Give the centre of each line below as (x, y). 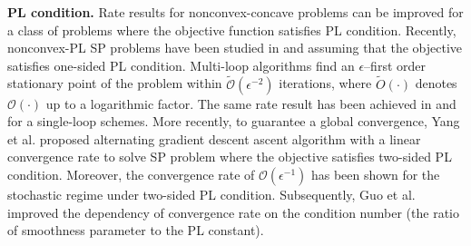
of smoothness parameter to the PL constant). (136, 230)
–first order (395, 65)
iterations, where (325, 83)
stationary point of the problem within (115, 83)
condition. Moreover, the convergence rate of (131, 174)
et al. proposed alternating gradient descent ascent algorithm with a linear (214, 138)
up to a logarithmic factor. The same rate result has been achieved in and (251, 103)
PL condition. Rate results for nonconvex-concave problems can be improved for (235, 12)
